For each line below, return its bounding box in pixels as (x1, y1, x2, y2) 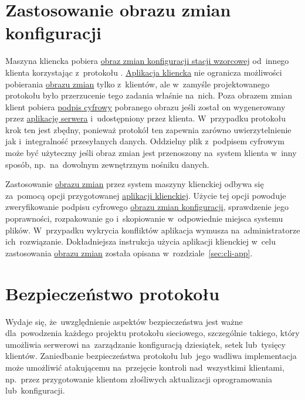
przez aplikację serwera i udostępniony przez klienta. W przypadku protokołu (5, 112, 286, 124)
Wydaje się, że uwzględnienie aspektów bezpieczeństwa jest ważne (5, 315, 243, 327)
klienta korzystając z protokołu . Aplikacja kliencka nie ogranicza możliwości (5, 66, 282, 78)
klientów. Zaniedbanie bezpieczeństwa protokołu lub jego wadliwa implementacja (5, 350, 297, 362)
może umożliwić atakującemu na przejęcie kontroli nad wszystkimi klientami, (5, 361, 284, 373)
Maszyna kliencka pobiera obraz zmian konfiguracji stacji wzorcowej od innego (5, 55, 289, 67)
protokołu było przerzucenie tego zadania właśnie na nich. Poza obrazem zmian (5, 89, 292, 101)
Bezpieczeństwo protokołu (5, 281, 220, 305)
